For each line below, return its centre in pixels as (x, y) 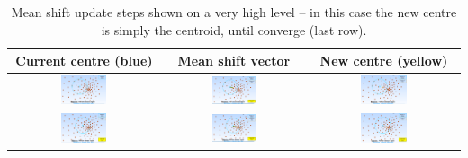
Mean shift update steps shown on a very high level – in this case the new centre (234, 12)
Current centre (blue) (84, 61)
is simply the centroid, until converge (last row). (234, 29)
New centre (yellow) (384, 61)
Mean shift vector (234, 61)
